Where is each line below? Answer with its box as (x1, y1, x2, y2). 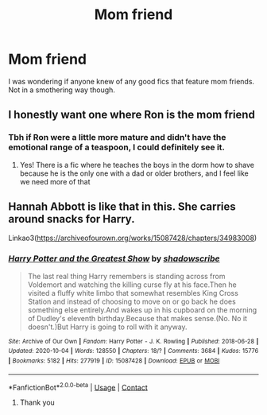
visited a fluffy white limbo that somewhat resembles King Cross (27, 288, 238, 297)
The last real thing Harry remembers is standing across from (27, 271, 226, 281)
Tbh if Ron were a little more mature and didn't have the (8, 132, 226, 143)
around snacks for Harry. (8, 212, 135, 226)
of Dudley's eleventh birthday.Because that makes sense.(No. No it (27, 313, 248, 323)
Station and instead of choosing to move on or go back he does (27, 297, 236, 306)
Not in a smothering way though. (8, 85, 115, 95)
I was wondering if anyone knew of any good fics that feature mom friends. (8, 76, 255, 86)
